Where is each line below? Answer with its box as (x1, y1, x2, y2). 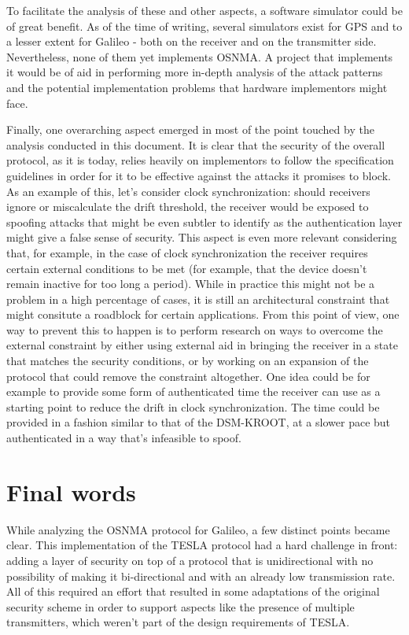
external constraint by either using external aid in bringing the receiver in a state (6, 337, 398, 353)
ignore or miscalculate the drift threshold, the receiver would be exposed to (6, 198, 369, 215)
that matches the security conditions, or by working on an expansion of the (6, 353, 369, 369)
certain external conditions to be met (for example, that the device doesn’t (6, 260, 367, 276)
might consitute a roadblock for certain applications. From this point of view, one (6, 306, 400, 323)
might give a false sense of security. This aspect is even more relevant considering (6, 229, 397, 246)
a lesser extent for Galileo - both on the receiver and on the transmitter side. (6, 33, 377, 50)
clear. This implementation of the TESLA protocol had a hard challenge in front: (6, 537, 398, 553)
